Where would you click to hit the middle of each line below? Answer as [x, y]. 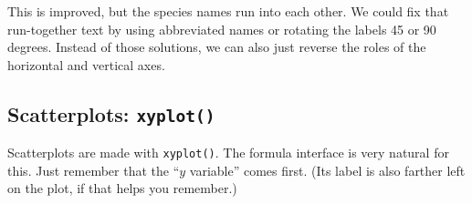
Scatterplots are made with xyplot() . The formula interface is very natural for [228, 153]
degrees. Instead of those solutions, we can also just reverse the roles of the [217, 47]
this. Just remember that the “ [94, 170]
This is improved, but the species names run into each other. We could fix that [228, 11]
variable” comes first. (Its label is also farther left [327, 170]
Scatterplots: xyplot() [111, 113]
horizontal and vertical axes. [86, 64]
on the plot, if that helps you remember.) [122, 188]
